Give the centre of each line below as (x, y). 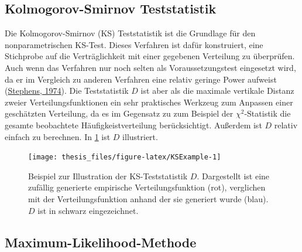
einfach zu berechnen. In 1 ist (58, 136)
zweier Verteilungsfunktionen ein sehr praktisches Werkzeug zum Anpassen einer (149, 102)
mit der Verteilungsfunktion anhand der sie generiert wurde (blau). (148, 198)
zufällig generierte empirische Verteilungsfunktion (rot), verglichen (147, 187)
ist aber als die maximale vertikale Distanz (217, 91)
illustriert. (140, 136)
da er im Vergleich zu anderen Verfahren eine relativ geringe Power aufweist (141, 79)
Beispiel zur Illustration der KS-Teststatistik (108, 176)
